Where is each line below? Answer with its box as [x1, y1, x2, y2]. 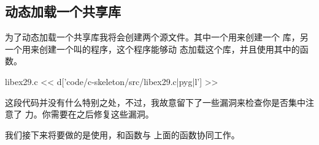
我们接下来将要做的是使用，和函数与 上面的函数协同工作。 [5, 128, 240, 141]
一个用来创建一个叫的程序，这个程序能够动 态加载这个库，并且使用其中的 [5, 42, 300, 55]
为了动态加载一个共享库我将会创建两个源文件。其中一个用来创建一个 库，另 [5, 31, 309, 43]
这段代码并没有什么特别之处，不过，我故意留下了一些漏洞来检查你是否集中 [5, 95, 306, 108]
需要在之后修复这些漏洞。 [50, 108, 154, 121]
